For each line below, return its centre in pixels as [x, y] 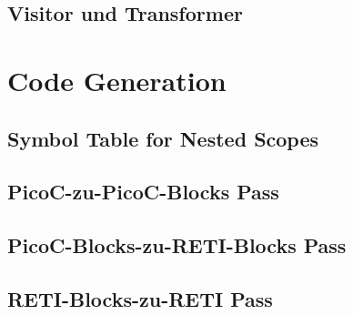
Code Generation [117, 80]
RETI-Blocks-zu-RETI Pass [140, 298]
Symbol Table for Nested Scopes [163, 138]
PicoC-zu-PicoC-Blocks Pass [143, 192]
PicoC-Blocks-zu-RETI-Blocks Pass [177, 245]
